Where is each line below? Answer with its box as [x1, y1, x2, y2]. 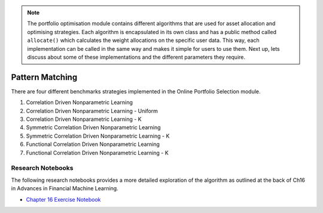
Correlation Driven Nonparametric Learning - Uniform [26, 107, 159, 114]
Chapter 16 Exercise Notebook [26, 196, 101, 203]
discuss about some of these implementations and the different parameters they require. [27, 53, 245, 60]
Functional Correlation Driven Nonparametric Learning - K [26, 149, 169, 156]
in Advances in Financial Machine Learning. [11, 185, 119, 192]
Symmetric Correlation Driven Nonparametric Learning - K [26, 132, 170, 139]
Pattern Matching [11, 72, 78, 82]
